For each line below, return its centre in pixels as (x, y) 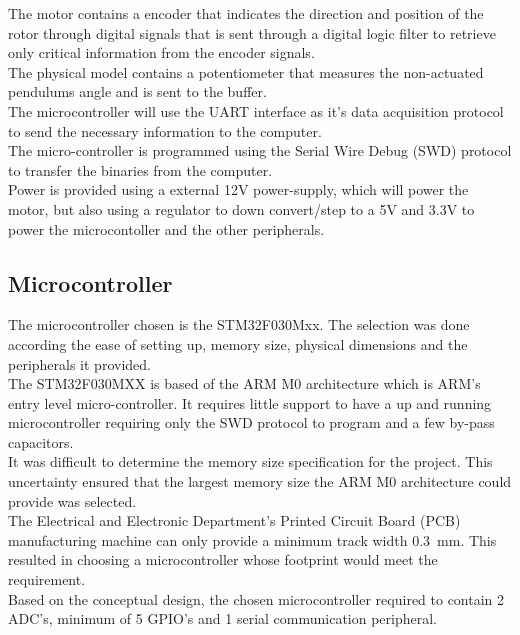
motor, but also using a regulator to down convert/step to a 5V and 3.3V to (241, 208)
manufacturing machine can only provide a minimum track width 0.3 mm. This (252, 539)
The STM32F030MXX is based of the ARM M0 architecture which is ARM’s (244, 383)
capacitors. (41, 441)
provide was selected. (72, 500)
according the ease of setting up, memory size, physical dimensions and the (238, 343)
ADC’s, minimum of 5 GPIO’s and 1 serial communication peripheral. (223, 618)
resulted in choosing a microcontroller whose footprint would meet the (223, 559)
